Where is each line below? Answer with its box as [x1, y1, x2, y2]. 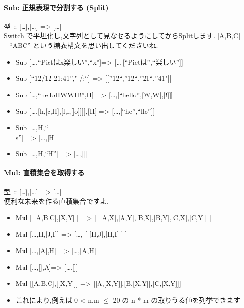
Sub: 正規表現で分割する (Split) [4, 2, 109, 12]
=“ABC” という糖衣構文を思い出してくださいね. [4, 40, 158, 50]
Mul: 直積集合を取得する [4, 167, 85, 178]
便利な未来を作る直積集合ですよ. [4, 196, 109, 206]
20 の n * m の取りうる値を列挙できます [113, 294, 241, 305]
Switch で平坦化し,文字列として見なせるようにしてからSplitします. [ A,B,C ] [4, 30, 241, 41]
